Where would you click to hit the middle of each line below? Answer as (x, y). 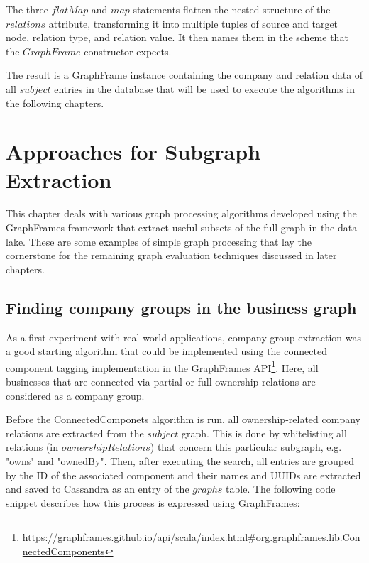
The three (27, 9)
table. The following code (281, 489)
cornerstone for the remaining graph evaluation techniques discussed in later (171, 255)
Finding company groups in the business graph (181, 307)
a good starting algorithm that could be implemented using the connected (166, 351)
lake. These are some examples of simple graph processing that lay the (159, 241)
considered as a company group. (75, 395)
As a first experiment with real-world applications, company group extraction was (184, 337)
